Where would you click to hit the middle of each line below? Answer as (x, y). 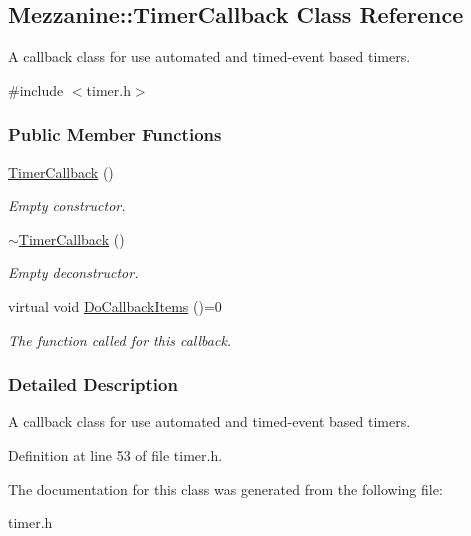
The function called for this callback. (120, 339)
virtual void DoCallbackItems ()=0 (115, 305)
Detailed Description (93, 384)
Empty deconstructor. (73, 272)
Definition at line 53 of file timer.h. (115, 454)
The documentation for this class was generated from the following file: (225, 488)
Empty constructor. (67, 205)
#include (36, 89)
